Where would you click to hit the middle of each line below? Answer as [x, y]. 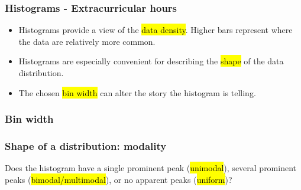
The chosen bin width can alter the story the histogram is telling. [137, 92]
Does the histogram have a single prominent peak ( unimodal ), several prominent [151, 168]
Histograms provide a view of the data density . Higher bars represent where [156, 30]
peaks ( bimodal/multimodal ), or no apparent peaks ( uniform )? [119, 179]
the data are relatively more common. [87, 41]
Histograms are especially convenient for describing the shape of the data [151, 61]
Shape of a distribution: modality [86, 145]
